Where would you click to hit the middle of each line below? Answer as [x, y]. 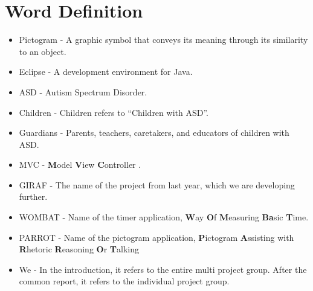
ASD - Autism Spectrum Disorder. [83, 91]
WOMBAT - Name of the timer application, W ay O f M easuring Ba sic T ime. [164, 217]
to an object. [43, 51]
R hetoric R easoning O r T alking [79, 249]
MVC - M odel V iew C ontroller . [80, 165]
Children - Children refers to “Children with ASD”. [114, 112]
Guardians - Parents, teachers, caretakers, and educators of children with [154, 133]
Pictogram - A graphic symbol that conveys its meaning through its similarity [163, 40]
